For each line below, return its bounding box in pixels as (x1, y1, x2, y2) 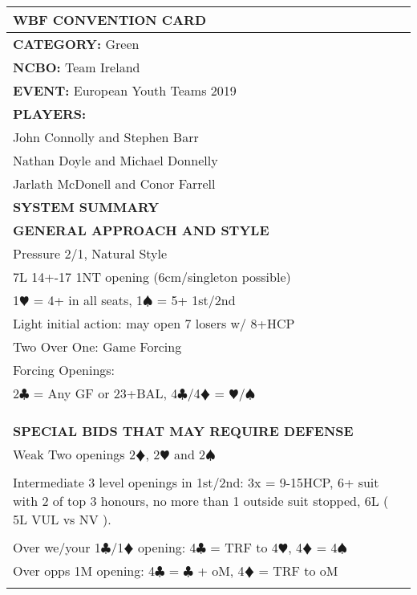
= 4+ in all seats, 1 (33, 291, 143, 309)
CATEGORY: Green (13, 35, 140, 53)
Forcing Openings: (13, 361, 115, 379)
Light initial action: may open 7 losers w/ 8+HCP (13, 314, 295, 332)
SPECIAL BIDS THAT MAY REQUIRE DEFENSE (13, 422, 354, 440)
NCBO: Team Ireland (13, 58, 140, 76)
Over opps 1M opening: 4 (13, 561, 156, 580)
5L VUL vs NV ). (13, 510, 111, 528)
